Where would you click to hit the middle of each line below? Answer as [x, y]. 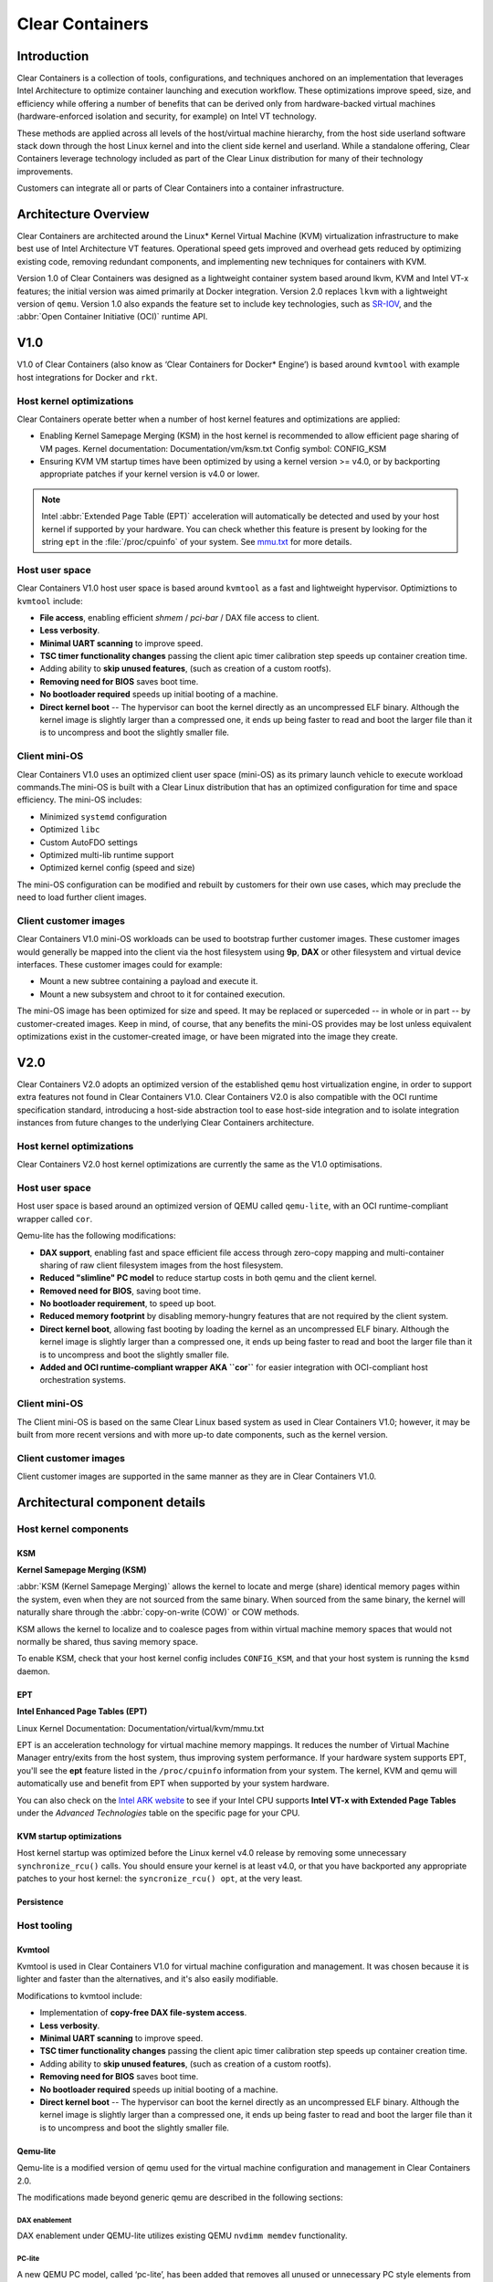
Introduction [53, 56]
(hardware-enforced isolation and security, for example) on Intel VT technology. [167, 116]
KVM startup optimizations [69, 1836]
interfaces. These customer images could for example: [120, 965]
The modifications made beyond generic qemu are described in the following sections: [180, 2197]
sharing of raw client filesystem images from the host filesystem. [162, 1265]
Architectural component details [111, 1502]
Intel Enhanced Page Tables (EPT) [82, 1711]
